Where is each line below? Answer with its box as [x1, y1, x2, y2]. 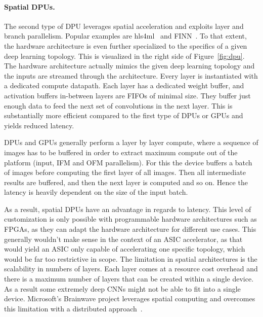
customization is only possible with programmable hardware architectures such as [4, 214, 257, 224]
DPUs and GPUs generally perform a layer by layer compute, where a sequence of [4, 137, 258, 148]
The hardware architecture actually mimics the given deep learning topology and [4, 60, 255, 71]
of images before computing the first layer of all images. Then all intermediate [4, 167, 246, 178]
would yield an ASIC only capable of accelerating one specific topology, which [4, 243, 245, 254]
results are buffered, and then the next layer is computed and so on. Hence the [4, 177, 248, 187]
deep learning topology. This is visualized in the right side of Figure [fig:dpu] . [4, 50, 245, 61]
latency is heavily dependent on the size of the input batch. [4, 187, 188, 197]
